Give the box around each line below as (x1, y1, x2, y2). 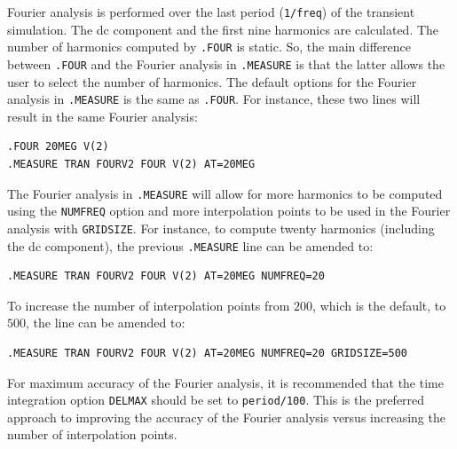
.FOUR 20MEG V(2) (7, 140, 109, 154)
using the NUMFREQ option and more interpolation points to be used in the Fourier (7, 201, 451, 220)
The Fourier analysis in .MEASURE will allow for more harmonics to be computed (7, 184, 443, 202)
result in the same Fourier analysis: (7, 106, 198, 125)
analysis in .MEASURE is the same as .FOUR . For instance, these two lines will (7, 90, 421, 108)
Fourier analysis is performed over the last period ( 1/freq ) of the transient (7, 3, 415, 20)
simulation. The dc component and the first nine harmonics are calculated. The (7, 20, 439, 38)
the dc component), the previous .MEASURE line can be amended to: (7, 236, 374, 255)
